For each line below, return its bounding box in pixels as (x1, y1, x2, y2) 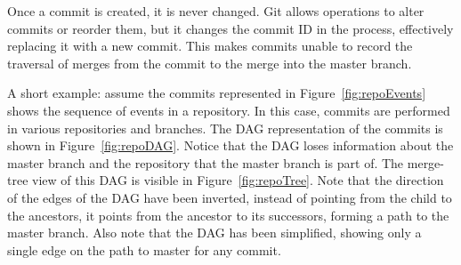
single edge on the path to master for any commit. (7, 240, 281, 259)
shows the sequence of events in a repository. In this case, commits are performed (7, 100, 450, 119)
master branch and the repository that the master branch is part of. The (7, 153, 404, 172)
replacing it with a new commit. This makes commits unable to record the (7, 36, 413, 55)
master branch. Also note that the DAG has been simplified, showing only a (7, 223, 422, 242)
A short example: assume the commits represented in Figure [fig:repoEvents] (7, 84, 426, 102)
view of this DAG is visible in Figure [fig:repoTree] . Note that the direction (32, 171, 444, 189)
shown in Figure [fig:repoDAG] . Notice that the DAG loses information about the (7, 136, 454, 155)
